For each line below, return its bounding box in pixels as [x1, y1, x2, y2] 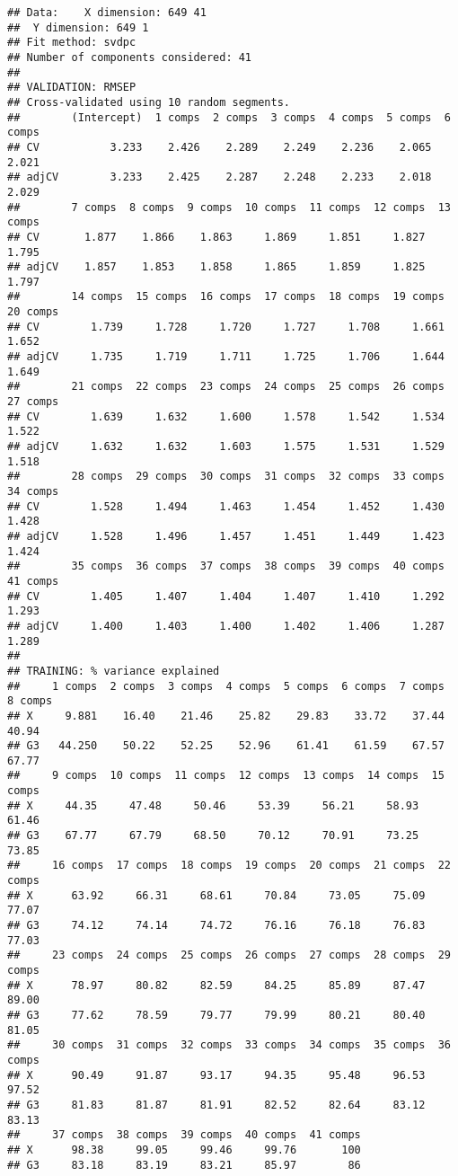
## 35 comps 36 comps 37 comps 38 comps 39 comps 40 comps [7, 560, 445, 573]
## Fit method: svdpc [7, 36, 137, 49]
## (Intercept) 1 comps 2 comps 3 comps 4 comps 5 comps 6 [7, 111, 451, 124]
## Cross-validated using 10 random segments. [7, 95, 290, 109]
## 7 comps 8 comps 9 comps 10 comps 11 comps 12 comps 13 [7, 200, 451, 214]
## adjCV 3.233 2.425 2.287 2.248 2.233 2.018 [7, 171, 432, 184]
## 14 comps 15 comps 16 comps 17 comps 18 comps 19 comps [7, 290, 445, 304]
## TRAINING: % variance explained [7, 664, 220, 677]
